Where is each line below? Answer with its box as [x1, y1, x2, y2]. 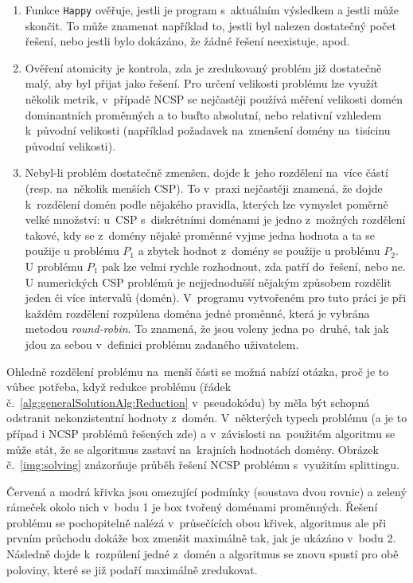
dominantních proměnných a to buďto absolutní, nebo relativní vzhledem [25, 106, 382, 123]
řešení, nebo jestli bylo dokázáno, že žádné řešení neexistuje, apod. [25, 33, 350, 49]
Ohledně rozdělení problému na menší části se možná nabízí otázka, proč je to [6, 362, 389, 379]
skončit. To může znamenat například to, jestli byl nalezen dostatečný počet [25, 17, 396, 33]
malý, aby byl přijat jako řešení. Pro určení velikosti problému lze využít [25, 75, 379, 92]
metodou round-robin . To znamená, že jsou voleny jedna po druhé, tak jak [25, 320, 389, 337]
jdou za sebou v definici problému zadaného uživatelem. [25, 335, 299, 352]
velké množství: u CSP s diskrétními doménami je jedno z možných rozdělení [25, 211, 406, 228]
